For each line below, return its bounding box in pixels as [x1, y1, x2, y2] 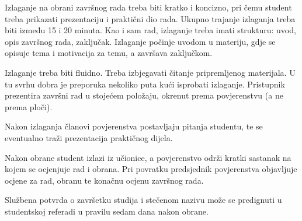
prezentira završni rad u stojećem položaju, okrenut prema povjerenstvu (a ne [5, 89, 283, 101]
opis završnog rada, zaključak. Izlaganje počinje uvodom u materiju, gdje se [5, 35, 276, 47]
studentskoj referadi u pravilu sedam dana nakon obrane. [5, 205, 209, 217]
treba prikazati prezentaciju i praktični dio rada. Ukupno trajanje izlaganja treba [5, 12, 296, 24]
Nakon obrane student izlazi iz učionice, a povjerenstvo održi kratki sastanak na [5, 151, 291, 163]
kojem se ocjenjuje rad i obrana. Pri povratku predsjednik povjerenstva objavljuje [5, 163, 297, 175]
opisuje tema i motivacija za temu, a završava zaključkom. [5, 47, 213, 59]
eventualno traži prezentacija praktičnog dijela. [5, 131, 173, 143]
